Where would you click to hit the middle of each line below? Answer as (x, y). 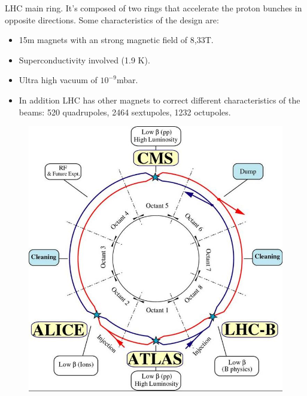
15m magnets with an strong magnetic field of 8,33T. (116, 40)
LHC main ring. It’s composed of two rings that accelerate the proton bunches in (153, 8)
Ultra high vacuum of (58, 80)
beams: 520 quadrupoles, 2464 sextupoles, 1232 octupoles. (125, 112)
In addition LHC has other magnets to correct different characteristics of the (159, 100)
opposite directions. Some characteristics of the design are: (112, 19)
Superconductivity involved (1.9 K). (84, 60)
